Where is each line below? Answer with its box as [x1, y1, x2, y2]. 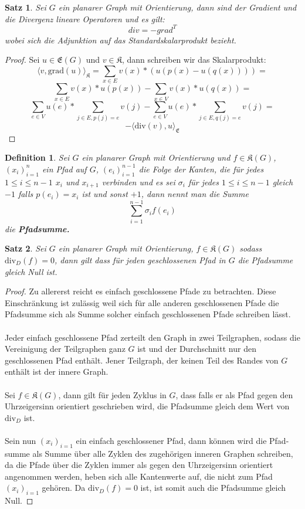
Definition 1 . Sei [5, 151, 70, 164]
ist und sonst [82, 188, 128, 200]
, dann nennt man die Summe [141, 188, 249, 200]
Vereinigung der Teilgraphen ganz [5, 342, 126, 355]
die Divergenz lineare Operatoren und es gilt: [5, 12, 165, 25]
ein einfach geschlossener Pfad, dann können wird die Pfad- [76, 434, 289, 446]
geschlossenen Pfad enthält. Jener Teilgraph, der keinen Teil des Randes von [5, 354, 279, 366]
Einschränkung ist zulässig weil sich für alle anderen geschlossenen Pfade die [5, 296, 279, 308]
